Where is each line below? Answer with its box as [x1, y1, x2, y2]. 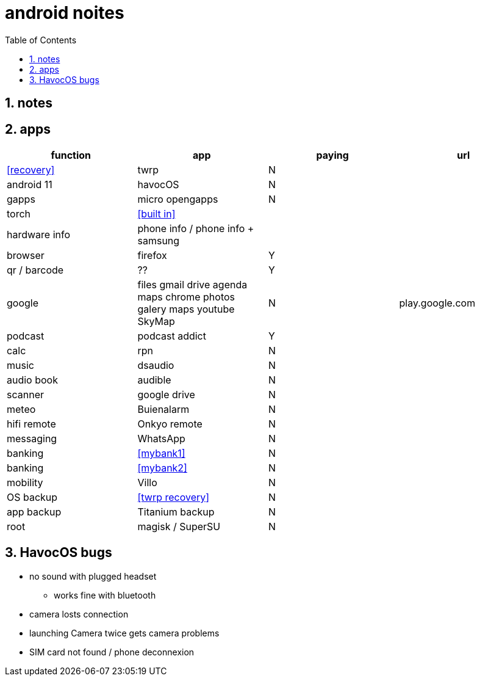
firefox [137, 249, 167, 262]
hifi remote [7, 418, 56, 431]
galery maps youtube [137, 303, 235, 316]
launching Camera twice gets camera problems [29, 627, 220, 638]
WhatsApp [137, 432, 185, 445]
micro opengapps [137, 193, 218, 206]
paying [316, 149, 349, 162]
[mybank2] [137, 462, 187, 475]
